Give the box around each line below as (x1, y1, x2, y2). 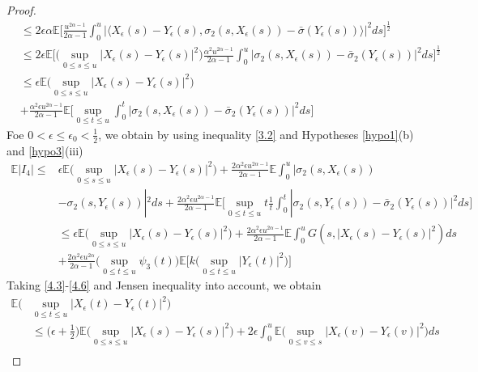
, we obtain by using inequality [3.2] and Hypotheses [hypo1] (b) (98, 125, 414, 142)
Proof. (6, 2, 36, 18)
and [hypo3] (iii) (6, 142, 83, 159)
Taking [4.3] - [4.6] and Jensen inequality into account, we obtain (6, 277, 322, 294)
